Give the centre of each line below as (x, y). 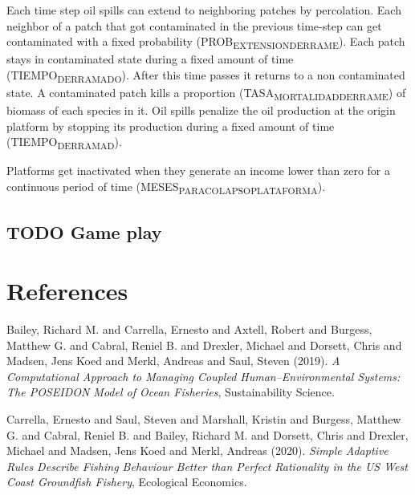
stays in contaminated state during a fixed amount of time (150, 59)
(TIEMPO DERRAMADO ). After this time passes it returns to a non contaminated (206, 75)
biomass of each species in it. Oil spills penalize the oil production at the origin (201, 110)
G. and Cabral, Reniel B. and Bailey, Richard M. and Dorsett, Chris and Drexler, (207, 434)
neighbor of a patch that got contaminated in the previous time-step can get (194, 25)
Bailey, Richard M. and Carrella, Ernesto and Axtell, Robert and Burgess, (189, 329)
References (67, 291)
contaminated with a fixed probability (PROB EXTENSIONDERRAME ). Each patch (206, 42)
